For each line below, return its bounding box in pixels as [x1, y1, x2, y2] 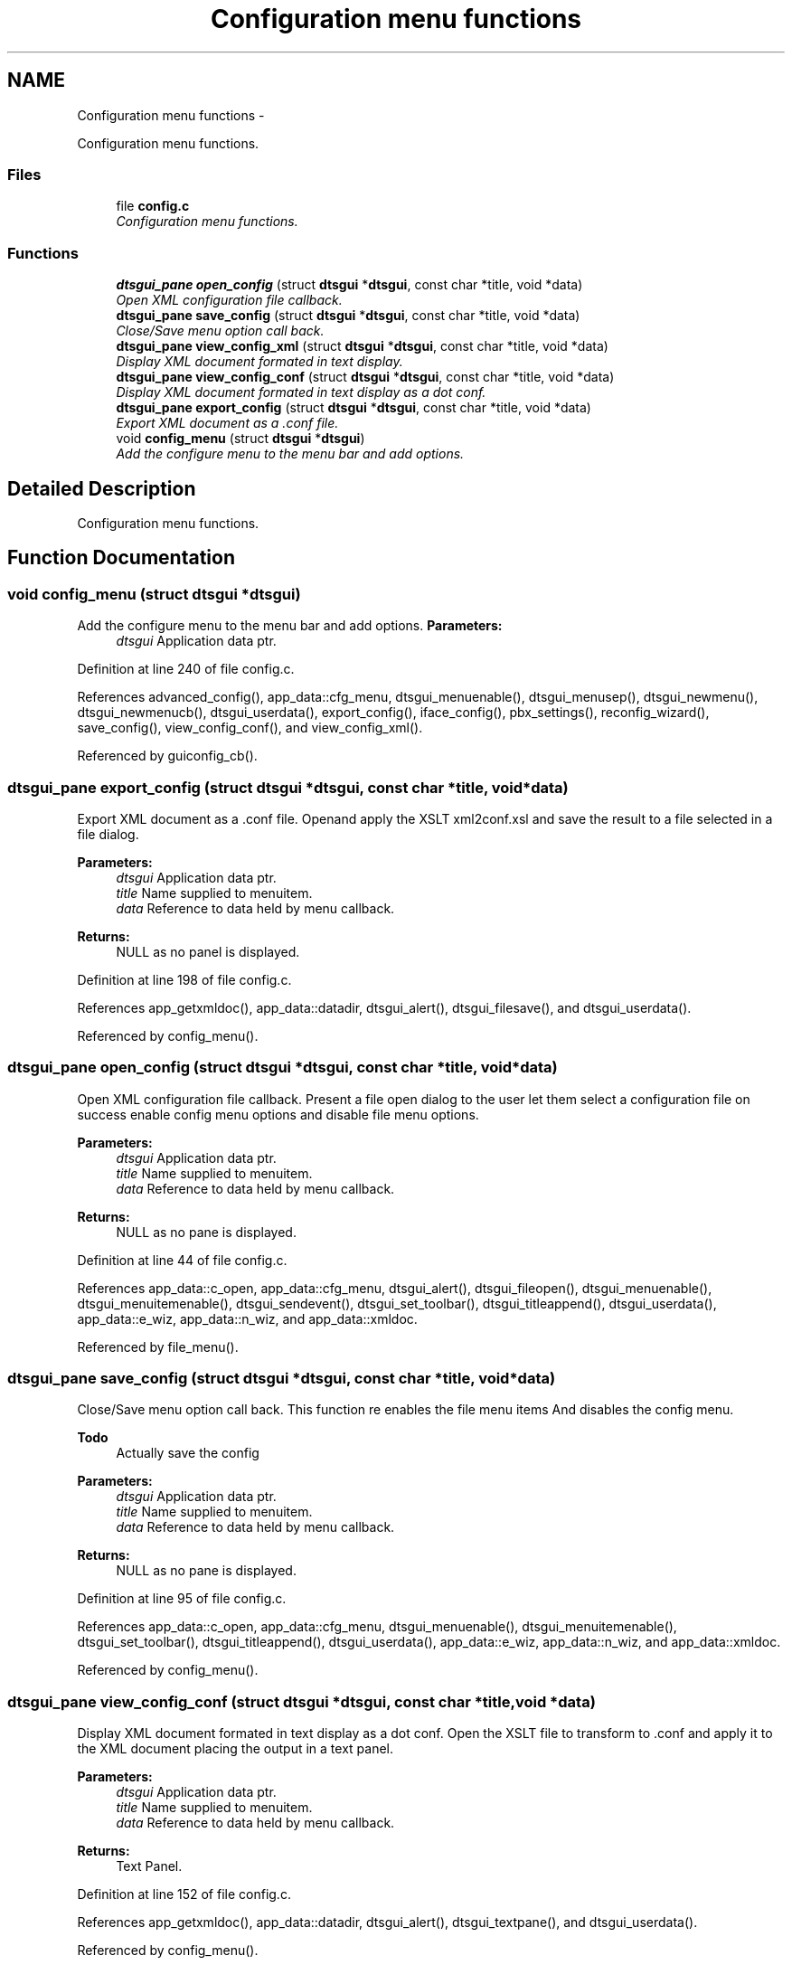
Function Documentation [7, 546, 235, 570]
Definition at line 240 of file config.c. [77, 661, 295, 677]
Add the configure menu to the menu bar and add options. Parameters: [77, 618, 503, 634]
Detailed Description [7, 477, 196, 500]
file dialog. [77, 826, 139, 842]
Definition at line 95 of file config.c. [77, 1591, 287, 1607]
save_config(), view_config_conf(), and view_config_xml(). [77, 720, 423, 736]
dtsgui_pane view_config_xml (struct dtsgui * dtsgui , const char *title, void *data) [116, 338, 608, 354]
